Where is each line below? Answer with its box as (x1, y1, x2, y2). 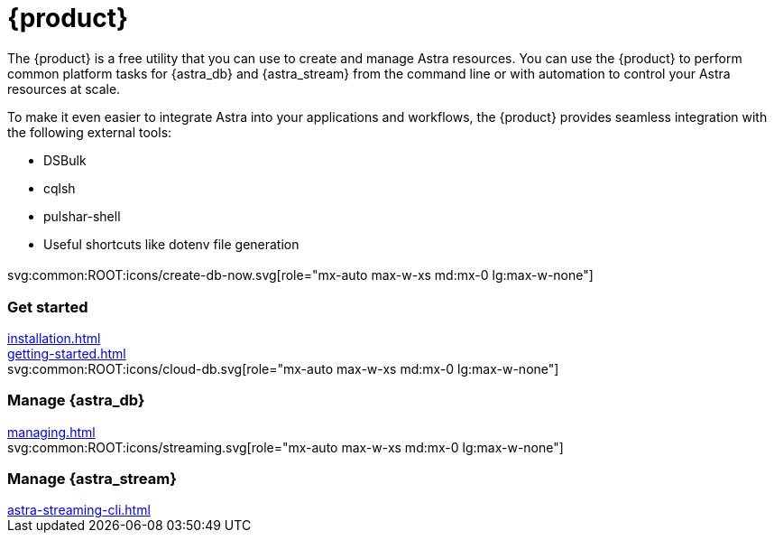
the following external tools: (7, 124, 172, 140)
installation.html (7, 330, 101, 346)
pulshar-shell (43, 208, 121, 224)
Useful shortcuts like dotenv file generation (43, 236, 299, 252)
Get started (7, 297, 88, 316)
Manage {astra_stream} (7, 470, 177, 489)
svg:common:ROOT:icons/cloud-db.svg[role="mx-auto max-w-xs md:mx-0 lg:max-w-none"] (7, 360, 559, 377)
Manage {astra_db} (7, 391, 145, 410)
